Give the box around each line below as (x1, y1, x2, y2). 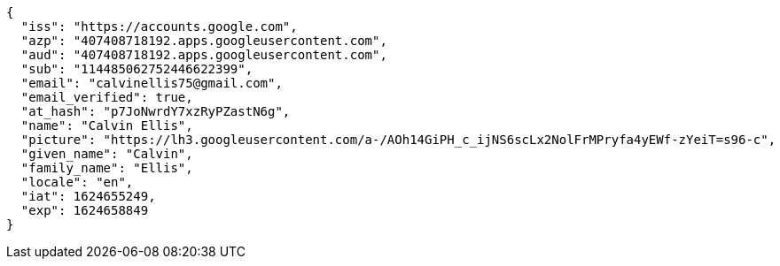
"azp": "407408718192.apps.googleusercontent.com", (20, 34, 387, 48)
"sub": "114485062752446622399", (20, 62, 253, 76)
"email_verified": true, (20, 90, 193, 104)
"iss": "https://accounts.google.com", (20, 19, 298, 34)
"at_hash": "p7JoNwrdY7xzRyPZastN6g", (20, 104, 291, 118)
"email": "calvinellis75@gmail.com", (20, 76, 283, 90)
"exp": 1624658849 (20, 203, 149, 217)
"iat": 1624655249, (20, 189, 156, 203)
